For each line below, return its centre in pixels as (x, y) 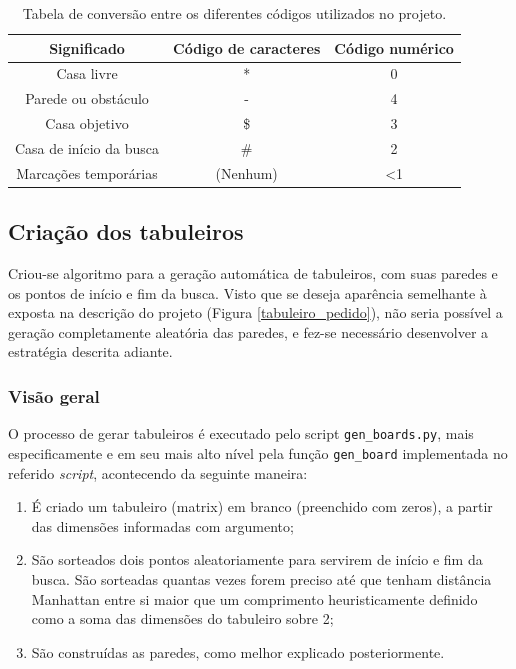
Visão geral (54, 396)
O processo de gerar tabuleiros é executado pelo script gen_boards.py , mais (241, 433)
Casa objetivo (87, 123)
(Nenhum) (246, 172)
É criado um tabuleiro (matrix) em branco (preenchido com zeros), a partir (262, 506)
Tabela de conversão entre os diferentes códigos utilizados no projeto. (234, 13)
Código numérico (394, 47)
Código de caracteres (247, 47)
